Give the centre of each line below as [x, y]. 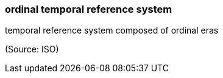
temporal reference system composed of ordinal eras [112, 30]
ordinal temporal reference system [89, 9]
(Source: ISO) [32, 49]
